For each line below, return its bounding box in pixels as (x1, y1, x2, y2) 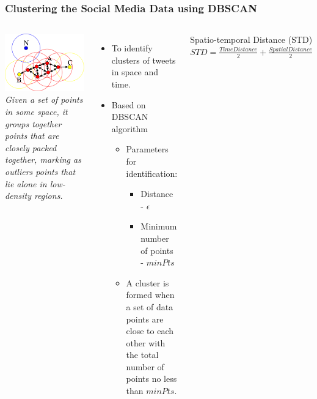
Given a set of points (5, 93, 83, 106)
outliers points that (5, 165, 76, 178)
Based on (111, 98, 146, 111)
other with (126, 336, 166, 349)
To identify (111, 42, 153, 54)
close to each (126, 324, 173, 337)
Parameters (126, 143, 169, 155)
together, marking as (5, 153, 81, 166)
